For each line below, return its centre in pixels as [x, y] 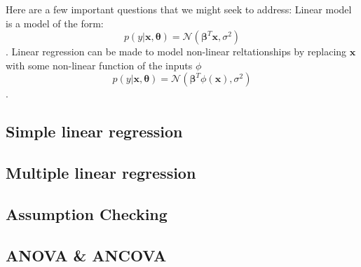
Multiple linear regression [101, 173]
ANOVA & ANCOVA [86, 255]
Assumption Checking [87, 213]
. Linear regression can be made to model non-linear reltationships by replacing [176, 52]
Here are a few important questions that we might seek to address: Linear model [179, 9]
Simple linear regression [94, 131]
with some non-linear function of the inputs [99, 65]
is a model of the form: [55, 23]
